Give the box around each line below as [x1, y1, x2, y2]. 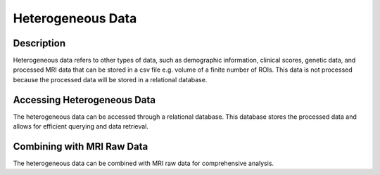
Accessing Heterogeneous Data [13, 93, 156, 105]
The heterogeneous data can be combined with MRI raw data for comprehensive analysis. [13, 159, 274, 168]
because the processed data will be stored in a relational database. [13, 75, 208, 84]
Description [13, 37, 66, 49]
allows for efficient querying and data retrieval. [13, 122, 149, 131]
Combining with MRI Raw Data [13, 141, 148, 153]
